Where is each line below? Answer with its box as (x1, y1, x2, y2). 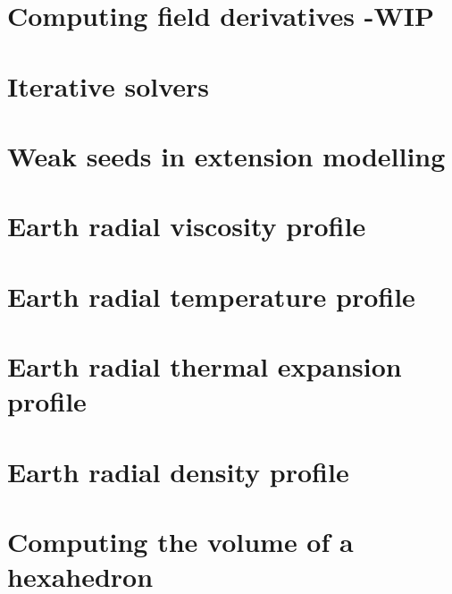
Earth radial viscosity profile (7, 208, 366, 244)
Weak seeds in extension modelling (7, 137, 446, 174)
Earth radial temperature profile (7, 277, 415, 314)
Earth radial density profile (7, 453, 349, 489)
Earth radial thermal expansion (7, 348, 402, 385)
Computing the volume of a (7, 523, 354, 559)
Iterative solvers (7, 67, 210, 104)
